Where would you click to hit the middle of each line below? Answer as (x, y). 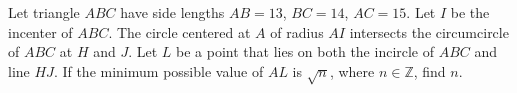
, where (352, 70)
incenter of (40, 31)
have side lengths (172, 12)
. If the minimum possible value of (158, 70)
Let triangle (44, 12)
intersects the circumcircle (429, 31)
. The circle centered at (179, 31)
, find (429, 70)
